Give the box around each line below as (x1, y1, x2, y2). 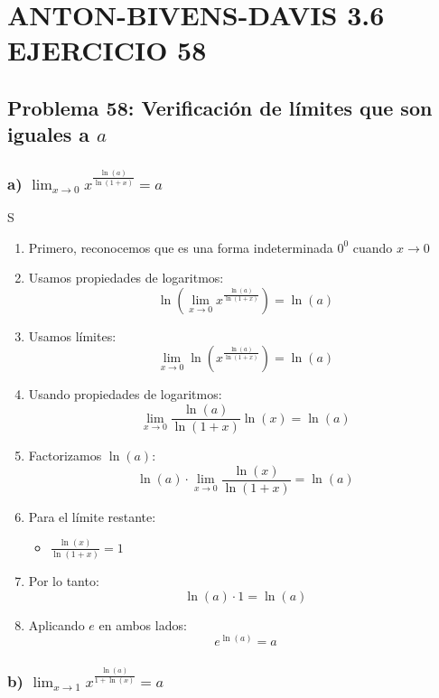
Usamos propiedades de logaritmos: (28, 268, 224, 287)
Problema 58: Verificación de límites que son (7, 93, 433, 121)
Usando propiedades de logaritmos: (28, 385, 222, 404)
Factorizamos (28, 446, 102, 465)
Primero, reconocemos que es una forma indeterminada (28, 237, 333, 256)
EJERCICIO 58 (7, 32, 207, 69)
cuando (352, 237, 393, 256)
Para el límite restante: (28, 507, 156, 526)
